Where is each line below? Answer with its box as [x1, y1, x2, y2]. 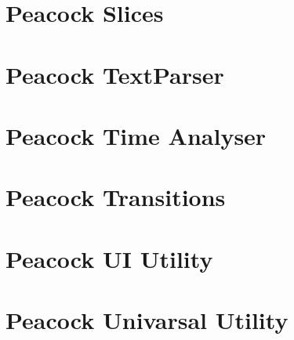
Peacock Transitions [5, 181, 226, 213]
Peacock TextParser [5, 58, 224, 90]
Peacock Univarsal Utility [5, 304, 289, 336]
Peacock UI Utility [5, 242, 213, 274]
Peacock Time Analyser [5, 119, 267, 151]
